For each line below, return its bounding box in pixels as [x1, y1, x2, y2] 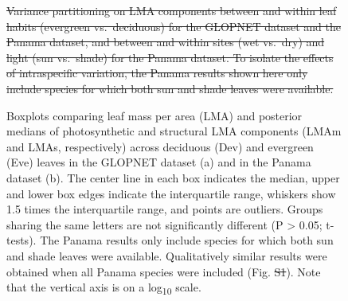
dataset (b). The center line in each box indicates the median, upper [6, 169, 340, 186]
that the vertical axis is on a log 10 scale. [6, 279, 201, 297]
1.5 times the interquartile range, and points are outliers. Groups [6, 201, 323, 217]
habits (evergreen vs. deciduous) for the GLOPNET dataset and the [6, 18, 341, 34]
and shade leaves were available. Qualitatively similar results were [6, 247, 327, 264]
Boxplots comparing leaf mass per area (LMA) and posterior [6, 107, 303, 123]
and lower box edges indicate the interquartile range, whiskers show [6, 185, 336, 201]
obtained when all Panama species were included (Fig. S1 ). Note [6, 263, 321, 279]
